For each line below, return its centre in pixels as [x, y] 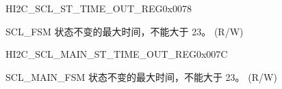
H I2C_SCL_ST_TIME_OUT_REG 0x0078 [99, 8]
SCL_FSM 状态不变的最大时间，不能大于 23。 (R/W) [125, 31]
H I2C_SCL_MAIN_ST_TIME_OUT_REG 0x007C [117, 54]
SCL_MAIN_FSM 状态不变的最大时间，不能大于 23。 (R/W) [141, 76]
